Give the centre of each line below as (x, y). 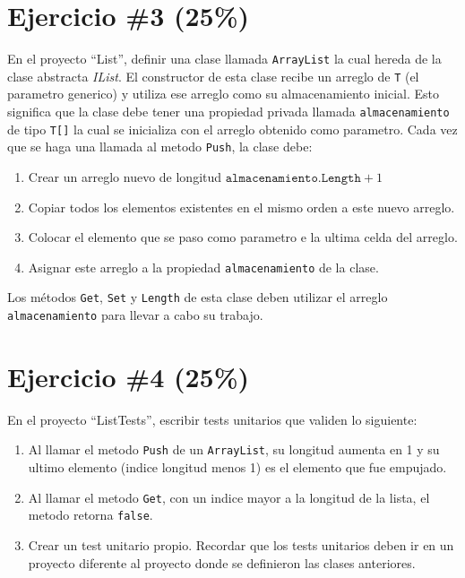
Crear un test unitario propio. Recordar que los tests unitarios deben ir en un (241, 545)
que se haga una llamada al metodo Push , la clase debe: (160, 147)
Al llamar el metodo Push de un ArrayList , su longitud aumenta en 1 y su (234, 449)
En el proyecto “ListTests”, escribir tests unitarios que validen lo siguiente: (212, 419)
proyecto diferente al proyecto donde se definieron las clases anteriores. (222, 562)
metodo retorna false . (90, 515)
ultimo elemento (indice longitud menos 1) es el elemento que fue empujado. (237, 467)
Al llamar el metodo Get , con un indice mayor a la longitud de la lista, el (229, 497)
